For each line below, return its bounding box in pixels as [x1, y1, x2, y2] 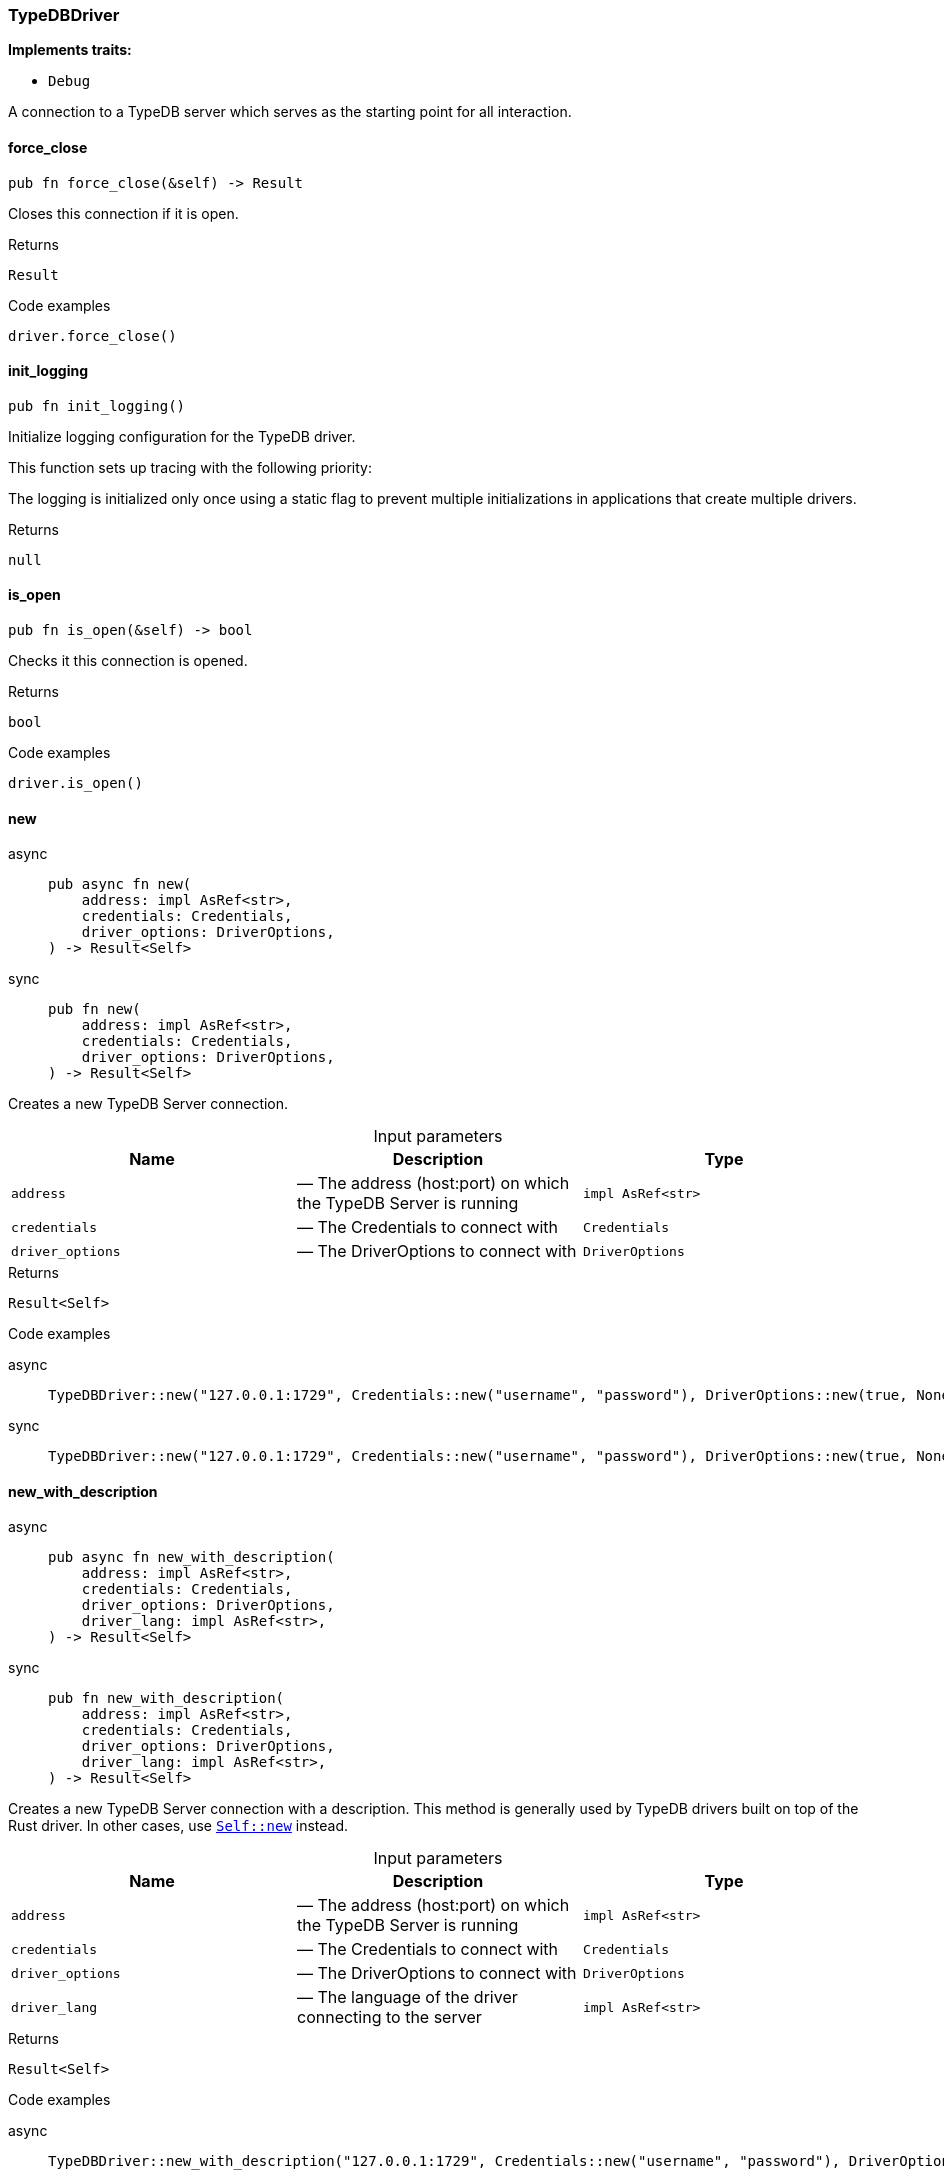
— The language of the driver [296, 1987, 518, 2008]
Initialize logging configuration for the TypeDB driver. [8, 427, 356, 445]
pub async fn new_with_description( [48, 1549, 335, 1566]
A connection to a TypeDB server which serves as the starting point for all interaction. [8, 103, 572, 121]
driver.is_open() [8, 775, 143, 792]
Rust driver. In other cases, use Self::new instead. [8, 1817, 349, 1835]
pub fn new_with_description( [48, 1690, 285, 1707]
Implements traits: [8, 41, 132, 59]
